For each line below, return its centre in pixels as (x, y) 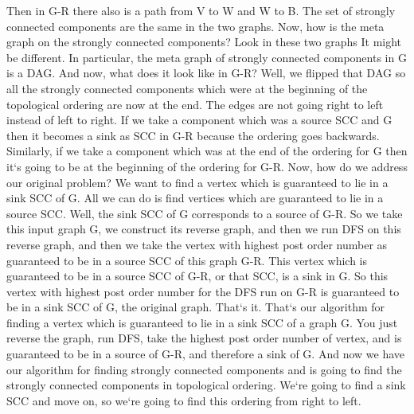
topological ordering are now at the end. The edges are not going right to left (195, 104)
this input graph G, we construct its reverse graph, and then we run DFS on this (204, 229)
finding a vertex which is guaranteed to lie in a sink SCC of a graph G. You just (202, 322)
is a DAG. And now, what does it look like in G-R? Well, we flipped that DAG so (206, 73)
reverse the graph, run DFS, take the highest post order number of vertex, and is (204, 338)
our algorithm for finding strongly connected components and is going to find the (204, 369)
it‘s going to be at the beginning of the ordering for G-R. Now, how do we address (207, 166)
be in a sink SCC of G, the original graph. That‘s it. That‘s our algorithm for (196, 307)
